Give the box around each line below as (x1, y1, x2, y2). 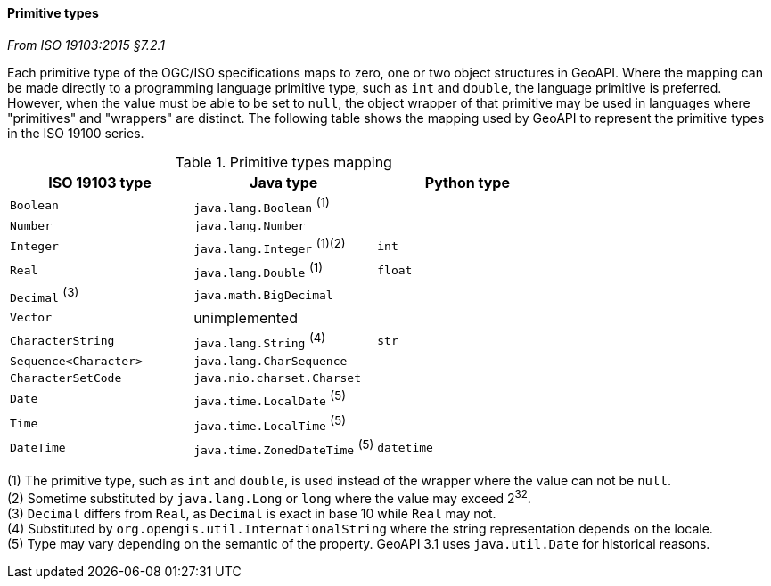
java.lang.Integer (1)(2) (193, 235, 346, 256)
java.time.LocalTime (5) (193, 412, 346, 433)
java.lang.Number (193, 218, 306, 232)
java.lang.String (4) (193, 330, 326, 351)
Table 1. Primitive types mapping (175, 152, 392, 171)
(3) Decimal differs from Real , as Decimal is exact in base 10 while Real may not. (7, 505, 496, 521)
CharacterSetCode (10, 371, 122, 386)
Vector (10, 311, 52, 325)
